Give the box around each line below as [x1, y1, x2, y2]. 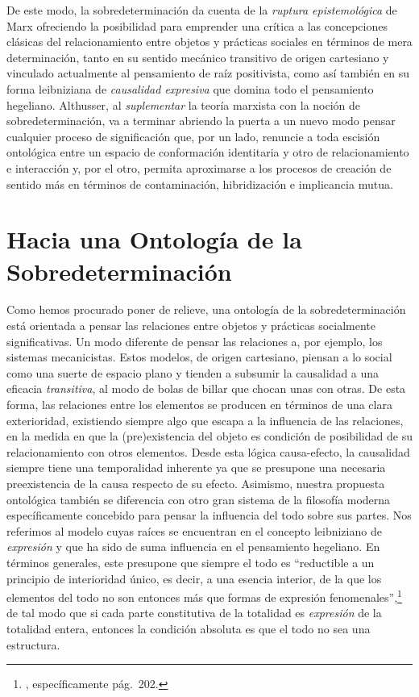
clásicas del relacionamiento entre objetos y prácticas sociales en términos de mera [6, 33, 413, 50]
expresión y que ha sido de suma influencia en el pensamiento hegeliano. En [6, 538, 380, 555]
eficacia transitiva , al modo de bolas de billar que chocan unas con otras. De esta [6, 380, 406, 397]
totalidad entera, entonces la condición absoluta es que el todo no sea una [6, 620, 371, 636]
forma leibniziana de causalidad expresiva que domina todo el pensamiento [6, 80, 374, 97]
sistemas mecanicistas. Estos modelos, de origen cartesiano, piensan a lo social [6, 348, 392, 365]
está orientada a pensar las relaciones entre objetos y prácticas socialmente [6, 317, 376, 334]
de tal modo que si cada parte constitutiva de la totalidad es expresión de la [6, 604, 382, 621]
